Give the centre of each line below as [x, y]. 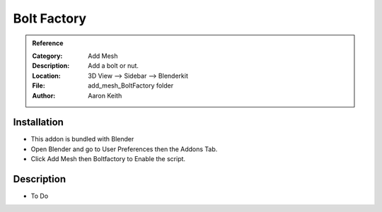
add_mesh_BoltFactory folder [131, 86]
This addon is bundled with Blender [82, 139]
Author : [44, 95]
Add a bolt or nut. [114, 66]
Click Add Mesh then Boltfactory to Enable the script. [108, 159]
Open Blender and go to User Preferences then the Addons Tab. [124, 149]
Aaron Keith [105, 95]
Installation [38, 123]
